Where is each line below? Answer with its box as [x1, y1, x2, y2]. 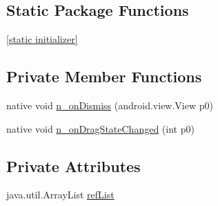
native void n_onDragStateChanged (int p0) [6, 121, 195, 135]
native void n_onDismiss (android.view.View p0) [6, 98, 213, 112]
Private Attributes [6, 155, 141, 176]
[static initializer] [6, 32, 78, 46]
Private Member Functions [6, 66, 202, 87]
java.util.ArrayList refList [6, 187, 115, 202]
